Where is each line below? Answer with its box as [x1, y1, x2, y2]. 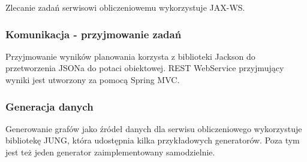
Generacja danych [5, 99, 94, 114]
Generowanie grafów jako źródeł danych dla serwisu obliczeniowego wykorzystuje [5, 122, 302, 135]
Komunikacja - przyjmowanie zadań [5, 26, 182, 41]
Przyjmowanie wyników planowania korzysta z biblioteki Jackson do [5, 50, 255, 62]
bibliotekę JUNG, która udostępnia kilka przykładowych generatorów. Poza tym [5, 134, 300, 146]
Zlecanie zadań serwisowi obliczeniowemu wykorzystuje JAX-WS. [5, 1, 245, 13]
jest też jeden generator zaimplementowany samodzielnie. [5, 146, 215, 158]
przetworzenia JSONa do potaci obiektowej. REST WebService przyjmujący [5, 62, 284, 74]
